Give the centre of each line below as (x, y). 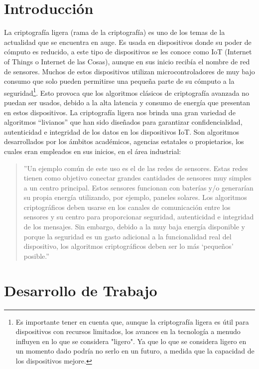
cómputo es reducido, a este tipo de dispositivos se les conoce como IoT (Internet (128, 52)
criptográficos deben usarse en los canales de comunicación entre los (127, 207)
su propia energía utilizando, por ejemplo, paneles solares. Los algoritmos (135, 197)
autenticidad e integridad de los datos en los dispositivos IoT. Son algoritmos (122, 131)
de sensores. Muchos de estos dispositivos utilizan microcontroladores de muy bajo (129, 71)
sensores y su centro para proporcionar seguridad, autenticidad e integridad (139, 217)
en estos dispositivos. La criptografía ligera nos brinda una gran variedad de (120, 112)
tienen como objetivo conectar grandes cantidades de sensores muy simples (137, 178)
